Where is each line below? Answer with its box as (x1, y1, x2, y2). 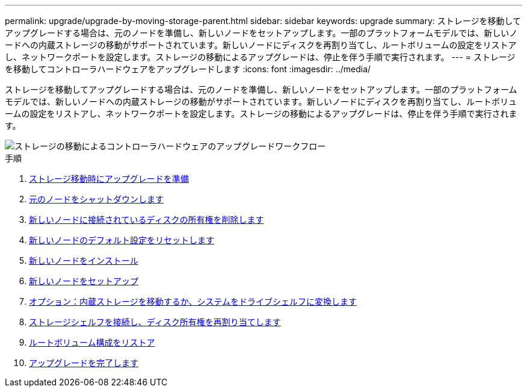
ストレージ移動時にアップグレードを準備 (29, 173, 189, 184)
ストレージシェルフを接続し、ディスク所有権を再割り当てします (29, 317, 281, 327)
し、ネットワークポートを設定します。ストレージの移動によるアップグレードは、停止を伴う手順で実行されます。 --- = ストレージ (5, 52, 516, 62)
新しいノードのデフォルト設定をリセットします (29, 235, 214, 245)
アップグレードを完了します (29, 358, 138, 368)
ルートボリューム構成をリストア (29, 337, 155, 347)
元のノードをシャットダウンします (29, 194, 164, 204)
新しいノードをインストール (29, 255, 138, 266)
